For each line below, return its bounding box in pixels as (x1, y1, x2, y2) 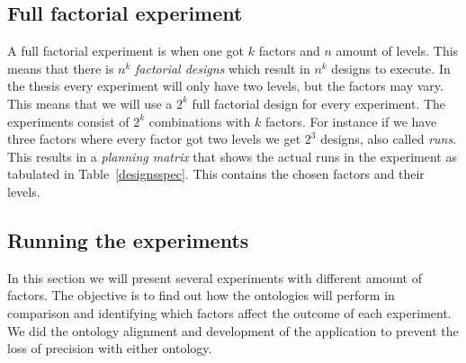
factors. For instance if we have (264, 111, 437, 130)
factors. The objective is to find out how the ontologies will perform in (7, 286, 395, 305)
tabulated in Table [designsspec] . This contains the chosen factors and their (7, 164, 425, 183)
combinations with (148, 111, 251, 130)
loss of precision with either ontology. (7, 339, 212, 358)
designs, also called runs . (320, 129, 457, 148)
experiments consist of (7, 111, 130, 130)
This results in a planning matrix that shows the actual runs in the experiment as (7, 146, 457, 165)
